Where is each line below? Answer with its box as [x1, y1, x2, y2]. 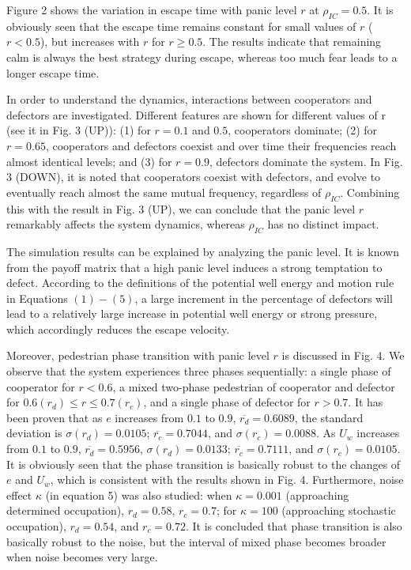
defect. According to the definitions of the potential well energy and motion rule [6, 274, 394, 291]
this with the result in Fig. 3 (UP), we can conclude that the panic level [6, 200, 356, 217]
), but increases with [40, 33, 140, 50]
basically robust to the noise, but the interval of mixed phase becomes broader [6, 533, 386, 549]
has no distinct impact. [267, 216, 379, 232]
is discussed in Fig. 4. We [281, 347, 405, 364]
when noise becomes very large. [6, 549, 158, 565]
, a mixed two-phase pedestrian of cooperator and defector [112, 378, 395, 394]
